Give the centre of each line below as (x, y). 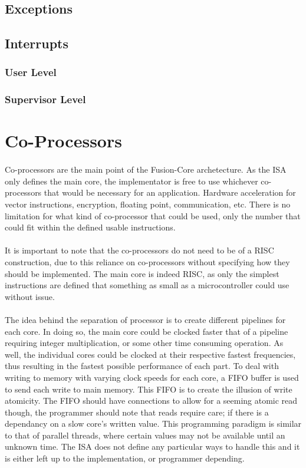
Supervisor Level (45, 99)
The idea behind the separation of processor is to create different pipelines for (145, 319)
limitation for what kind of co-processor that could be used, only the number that (153, 215)
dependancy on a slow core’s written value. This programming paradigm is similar (153, 423)
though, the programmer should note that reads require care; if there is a (137, 412)
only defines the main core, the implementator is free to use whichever (131, 181)
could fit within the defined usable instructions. (90, 227)
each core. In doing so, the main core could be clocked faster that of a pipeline (147, 331)
